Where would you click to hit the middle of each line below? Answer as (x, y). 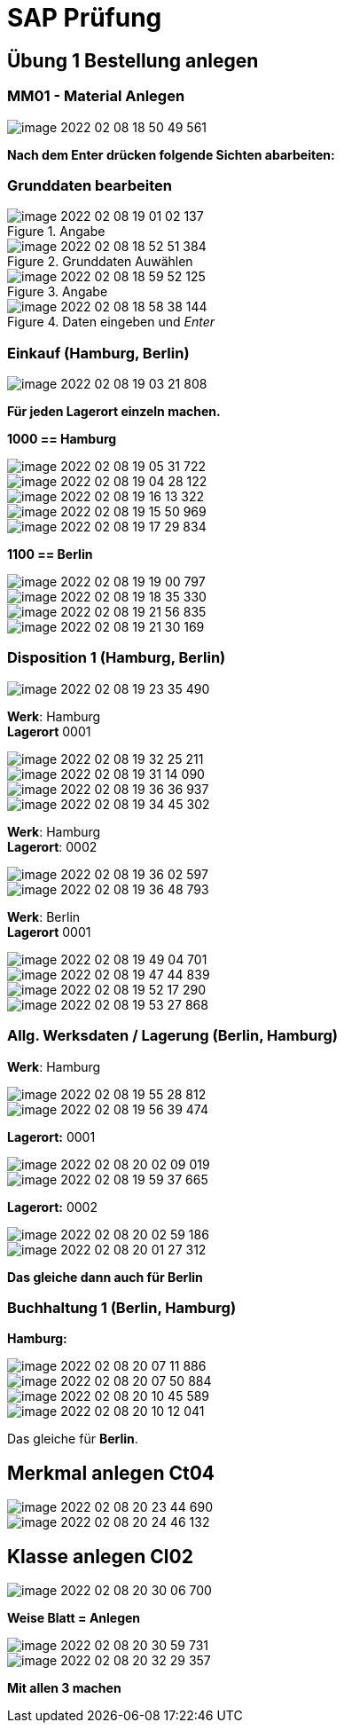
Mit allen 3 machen (64, 1687)
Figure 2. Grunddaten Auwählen (100, 262)
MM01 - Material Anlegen (96, 96)
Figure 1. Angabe (56, 232)
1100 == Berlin (50, 554)
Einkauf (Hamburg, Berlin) (98, 353)
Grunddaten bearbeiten (90, 185)
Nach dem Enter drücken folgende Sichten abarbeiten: (171, 154)
